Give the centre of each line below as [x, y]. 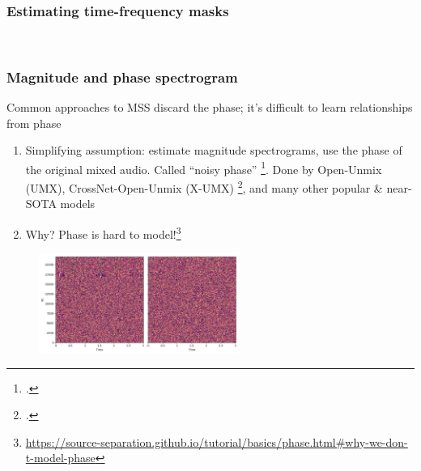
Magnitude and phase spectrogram [122, 76]
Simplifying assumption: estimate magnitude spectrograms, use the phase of [214, 150]
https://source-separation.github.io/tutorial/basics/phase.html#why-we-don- [217, 441]
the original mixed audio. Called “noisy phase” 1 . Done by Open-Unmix [204, 168]
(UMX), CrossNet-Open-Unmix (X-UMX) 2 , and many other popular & [204, 187]
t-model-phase [60, 458]
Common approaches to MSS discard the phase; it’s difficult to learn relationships [210, 107]
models [78, 204]
